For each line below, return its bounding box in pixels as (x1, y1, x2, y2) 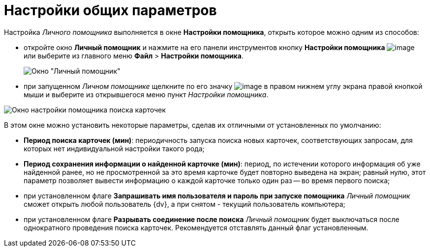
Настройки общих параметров (4, 2, 217, 19)
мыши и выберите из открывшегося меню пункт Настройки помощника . (24, 90, 269, 99)
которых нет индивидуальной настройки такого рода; (24, 144, 205, 153)
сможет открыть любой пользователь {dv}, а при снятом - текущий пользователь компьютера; (24, 199, 345, 208)
